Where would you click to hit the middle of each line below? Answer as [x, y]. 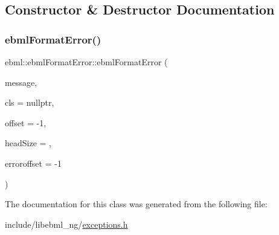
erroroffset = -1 [33, 163]
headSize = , [28, 143]
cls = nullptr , [30, 102]
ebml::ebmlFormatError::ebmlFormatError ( [86, 62]
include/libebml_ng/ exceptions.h [66, 224]
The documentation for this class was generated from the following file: [136, 204]
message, [21, 82]
